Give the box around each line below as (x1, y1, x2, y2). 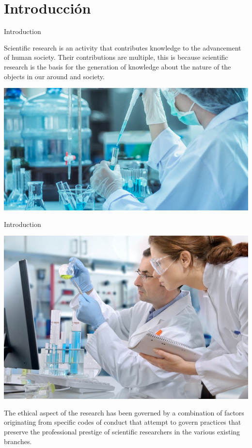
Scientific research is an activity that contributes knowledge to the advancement (4, 42, 241, 52)
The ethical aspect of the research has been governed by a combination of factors (4, 407, 244, 417)
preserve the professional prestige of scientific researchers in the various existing (4, 427, 240, 437)
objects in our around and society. (4, 71, 105, 81)
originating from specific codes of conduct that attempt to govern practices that (4, 417, 241, 427)
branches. (4, 436, 32, 446)
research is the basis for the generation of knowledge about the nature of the (4, 61, 231, 71)
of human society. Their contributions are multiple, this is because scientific (4, 52, 228, 62)
